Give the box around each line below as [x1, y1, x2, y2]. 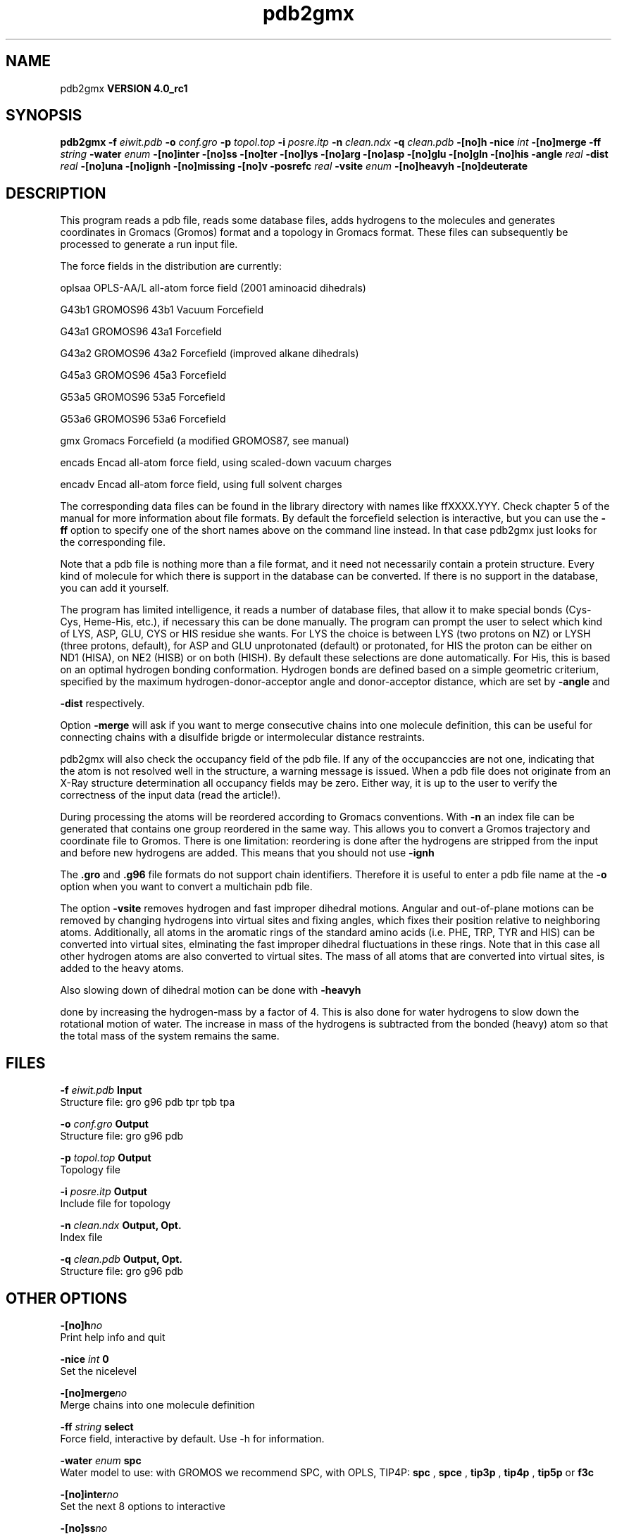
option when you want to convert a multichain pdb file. [60, 880, 313, 893]
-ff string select [60, 1420, 134, 1433]
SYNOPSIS [6, 106, 82, 125]
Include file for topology [60, 1197, 171, 1210]
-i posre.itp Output [60, 1185, 147, 1198]
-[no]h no [60, 1318, 103, 1331]
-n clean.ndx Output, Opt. [60, 1219, 182, 1232]
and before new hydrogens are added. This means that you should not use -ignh [60, 847, 435, 859]
